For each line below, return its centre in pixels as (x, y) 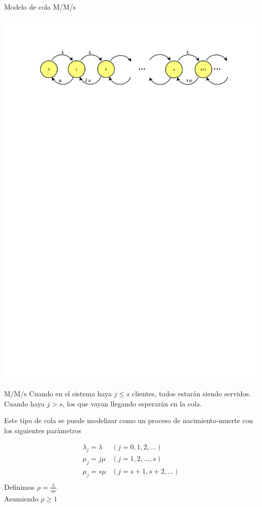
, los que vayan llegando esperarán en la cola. (132, 403)
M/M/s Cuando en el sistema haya (58, 394)
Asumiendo (21, 498)
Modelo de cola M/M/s (40, 7)
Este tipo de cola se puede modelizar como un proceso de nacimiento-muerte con (128, 420)
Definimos (19, 487)
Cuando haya (24, 403)
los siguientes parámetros (43, 430)
